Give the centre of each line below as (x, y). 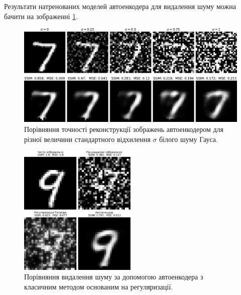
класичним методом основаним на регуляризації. (98, 286)
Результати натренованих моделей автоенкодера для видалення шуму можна (120, 6)
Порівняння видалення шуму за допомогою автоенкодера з (114, 277)
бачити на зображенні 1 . (41, 16)
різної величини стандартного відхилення (87, 139)
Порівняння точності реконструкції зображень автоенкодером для (124, 129)
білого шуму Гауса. (188, 139)
